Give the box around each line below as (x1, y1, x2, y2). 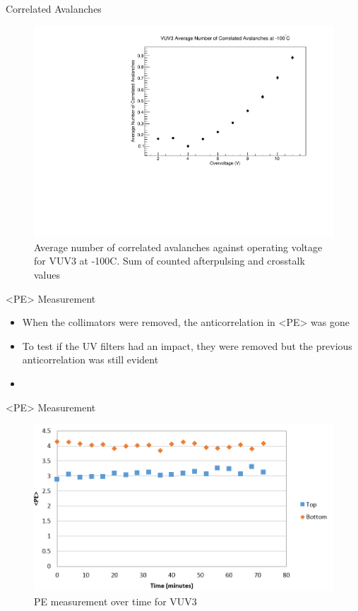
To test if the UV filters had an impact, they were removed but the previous (22, 338, 352, 353)
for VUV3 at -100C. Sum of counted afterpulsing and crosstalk (34, 253, 305, 268)
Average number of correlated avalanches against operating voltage (34, 239, 323, 254)
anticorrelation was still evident (22, 352, 159, 367)
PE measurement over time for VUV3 (34, 593, 197, 608)
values (34, 267, 61, 282)
